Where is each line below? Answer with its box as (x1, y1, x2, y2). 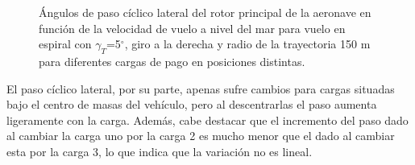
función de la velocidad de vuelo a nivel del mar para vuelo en (39, 19, 346, 36)
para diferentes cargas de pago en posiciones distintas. (39, 52, 305, 69)
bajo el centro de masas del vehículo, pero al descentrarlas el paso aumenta (6, 96, 377, 113)
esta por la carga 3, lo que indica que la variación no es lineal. (6, 142, 313, 159)
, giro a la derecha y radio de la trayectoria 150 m (124, 35, 371, 52)
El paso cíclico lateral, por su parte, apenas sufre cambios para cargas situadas (6, 80, 395, 97)
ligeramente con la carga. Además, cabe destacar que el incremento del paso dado (6, 111, 409, 128)
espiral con (39, 35, 92, 52)
